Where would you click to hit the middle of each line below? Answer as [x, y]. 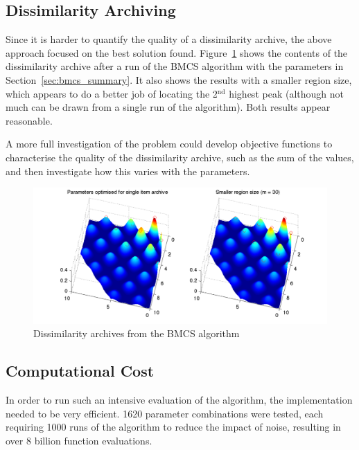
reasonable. [29, 120]
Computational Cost [80, 371]
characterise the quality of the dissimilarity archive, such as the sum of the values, [180, 157]
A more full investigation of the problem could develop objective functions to [169, 144]
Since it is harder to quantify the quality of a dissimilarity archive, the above [169, 39]
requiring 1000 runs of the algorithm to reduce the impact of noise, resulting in [173, 427]
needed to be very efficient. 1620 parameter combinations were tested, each [165, 413]
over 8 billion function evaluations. [79, 440]
